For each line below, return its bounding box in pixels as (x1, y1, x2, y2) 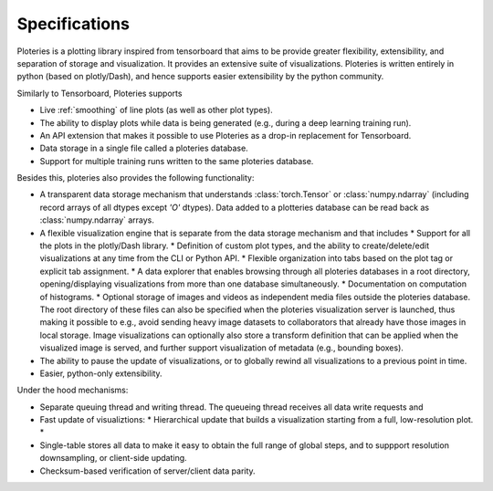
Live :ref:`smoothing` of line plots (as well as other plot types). (39, 105, 273, 116)
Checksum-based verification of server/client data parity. (39, 465, 256, 476)
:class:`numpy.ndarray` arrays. (39, 214, 155, 225)
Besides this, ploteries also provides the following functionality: (16, 172, 255, 183)
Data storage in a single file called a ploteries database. (39, 142, 248, 154)
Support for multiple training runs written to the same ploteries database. (39, 155, 314, 166)
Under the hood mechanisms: (16, 384, 129, 396)
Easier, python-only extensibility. (39, 368, 163, 379)
